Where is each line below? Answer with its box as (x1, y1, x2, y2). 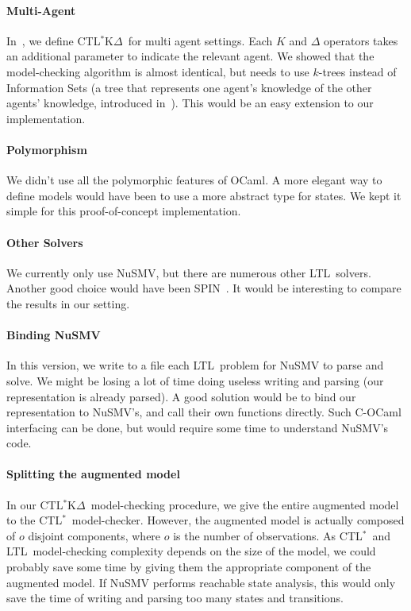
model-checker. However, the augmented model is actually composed (71, 512, 405, 528)
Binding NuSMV (6, 327, 101, 343)
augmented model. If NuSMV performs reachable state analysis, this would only (6, 574, 396, 590)
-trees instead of (318, 63, 397, 79)
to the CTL (6, 512, 63, 528)
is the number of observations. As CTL (173, 527, 363, 543)
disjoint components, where (28, 527, 161, 543)
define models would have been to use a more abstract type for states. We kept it (6, 187, 401, 203)
